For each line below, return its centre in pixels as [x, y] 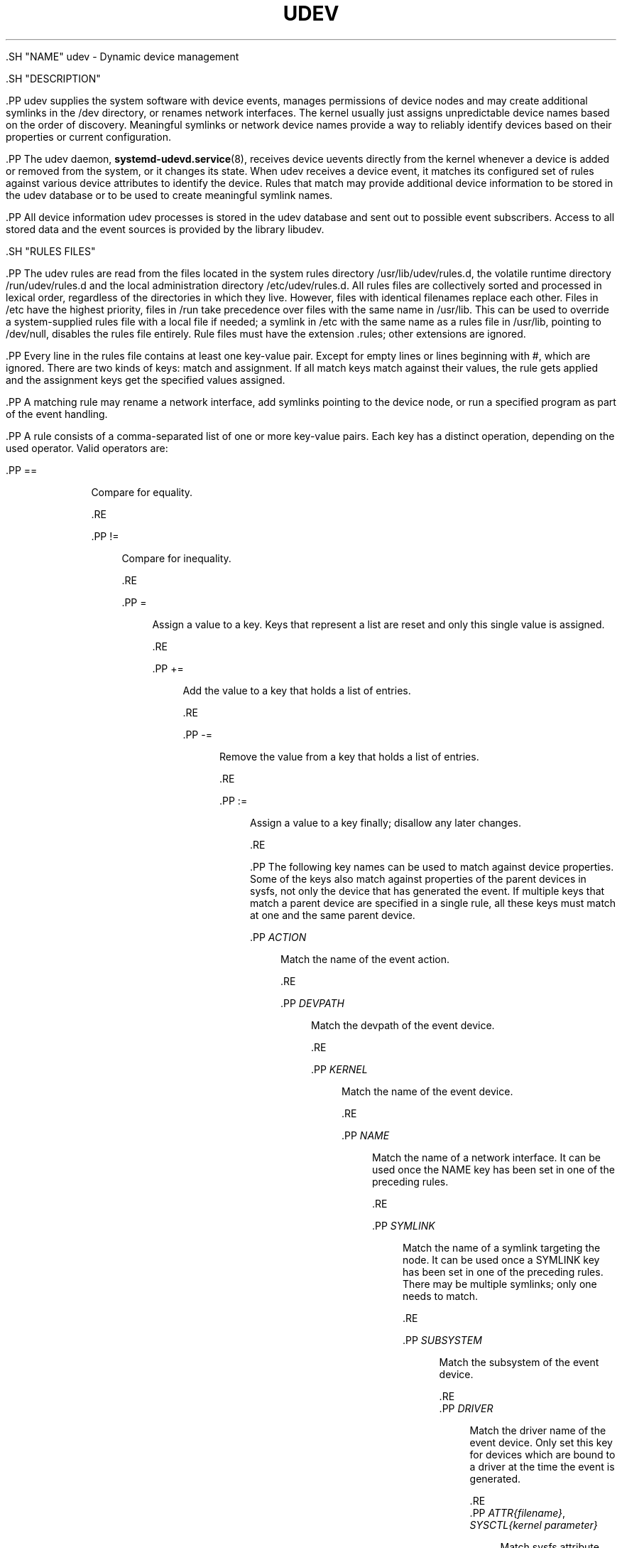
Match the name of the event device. [427, 1091]
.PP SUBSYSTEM [442, 1340]
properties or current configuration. [88, 136]
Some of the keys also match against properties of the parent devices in [418, 878]
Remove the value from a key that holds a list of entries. [349, 756]
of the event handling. [57, 414]
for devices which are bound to [542, 1454]
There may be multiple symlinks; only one [500, 1284]
